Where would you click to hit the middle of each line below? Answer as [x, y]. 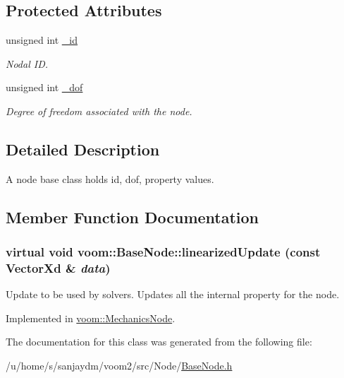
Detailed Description [83, 149]
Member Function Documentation [133, 217]
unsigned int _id [42, 40]
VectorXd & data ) [58, 268]
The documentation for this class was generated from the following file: [159, 342]
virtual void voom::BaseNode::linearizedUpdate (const [163, 252]
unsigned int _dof [44, 87]
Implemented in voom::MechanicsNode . [91, 318]
